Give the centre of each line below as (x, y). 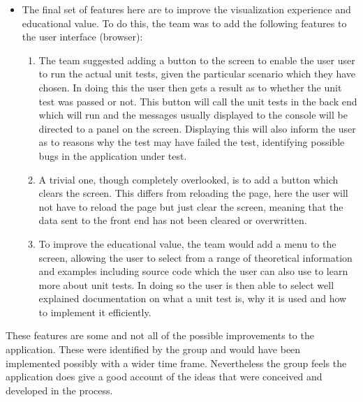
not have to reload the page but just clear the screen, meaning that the (191, 206)
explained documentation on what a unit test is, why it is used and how (193, 298)
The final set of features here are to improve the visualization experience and (186, 9)
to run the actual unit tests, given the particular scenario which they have (197, 74)
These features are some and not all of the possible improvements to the (160, 335)
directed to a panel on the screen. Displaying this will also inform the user (197, 128)
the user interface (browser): (82, 37)
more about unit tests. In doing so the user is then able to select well (186, 284)
